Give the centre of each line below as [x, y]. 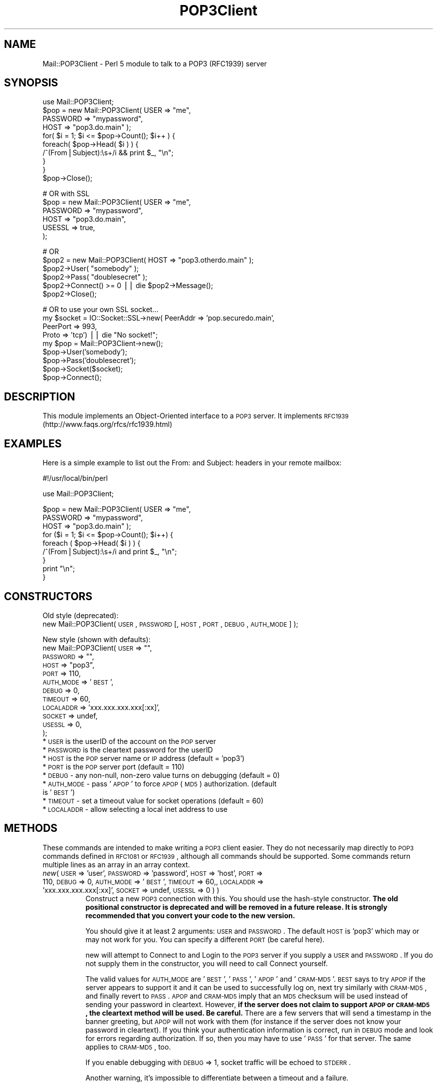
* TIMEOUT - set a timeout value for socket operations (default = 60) [153, 800]
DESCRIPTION [40, 396]
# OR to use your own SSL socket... [101, 310]
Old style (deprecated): [81, 615]
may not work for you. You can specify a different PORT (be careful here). [205, 939]
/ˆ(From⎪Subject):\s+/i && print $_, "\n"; [108, 153]
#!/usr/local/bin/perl [75, 478]
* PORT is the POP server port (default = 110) [113, 766]
